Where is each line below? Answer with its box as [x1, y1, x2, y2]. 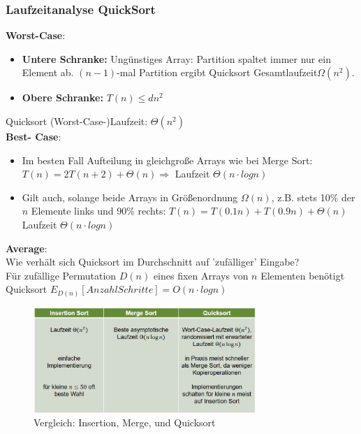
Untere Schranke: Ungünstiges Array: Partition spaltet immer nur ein [22, 51, 331, 66]
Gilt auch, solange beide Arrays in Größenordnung [22, 189, 238, 204]
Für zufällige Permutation [6, 268, 117, 282]
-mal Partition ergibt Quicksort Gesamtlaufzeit [117, 65, 318, 80]
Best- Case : [6, 129, 61, 143]
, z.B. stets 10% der [271, 189, 355, 204]
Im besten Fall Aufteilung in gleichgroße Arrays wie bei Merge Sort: [22, 152, 313, 167]
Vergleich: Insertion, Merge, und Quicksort [34, 415, 216, 430]
